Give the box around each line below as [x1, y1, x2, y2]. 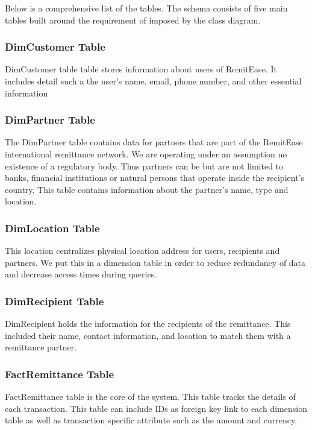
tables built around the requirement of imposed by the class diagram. [5, 13, 261, 26]
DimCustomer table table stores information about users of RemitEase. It [5, 63, 277, 75]
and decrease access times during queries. [5, 268, 157, 280]
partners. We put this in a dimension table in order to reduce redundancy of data [5, 256, 306, 268]
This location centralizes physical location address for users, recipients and [5, 244, 280, 257]
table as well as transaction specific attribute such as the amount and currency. [5, 414, 298, 426]
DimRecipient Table [5, 293, 104, 308]
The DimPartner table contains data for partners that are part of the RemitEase [5, 136, 303, 148]
